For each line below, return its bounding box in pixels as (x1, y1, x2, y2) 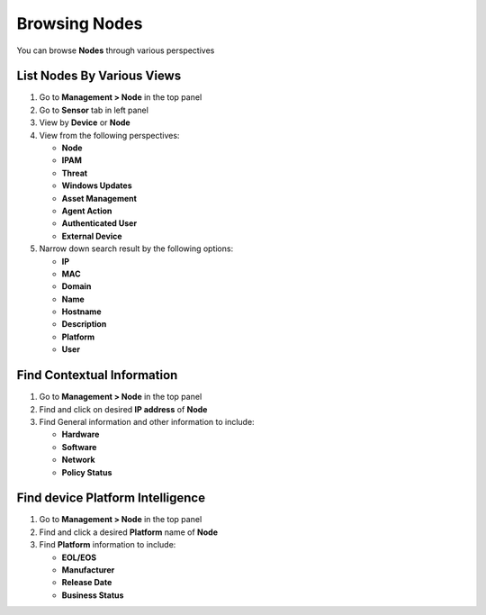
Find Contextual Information (16, 367, 178, 383)
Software (61, 441, 97, 452)
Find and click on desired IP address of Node (39, 403, 208, 414)
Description (61, 319, 107, 330)
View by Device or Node (39, 117, 130, 128)
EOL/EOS (61, 552, 97, 563)
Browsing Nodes (16, 14, 143, 33)
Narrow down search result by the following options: (39, 243, 234, 254)
